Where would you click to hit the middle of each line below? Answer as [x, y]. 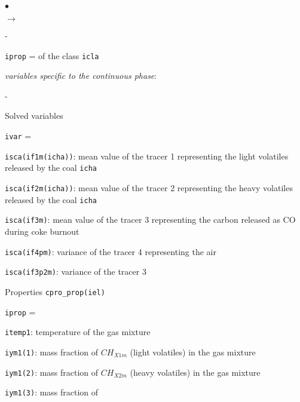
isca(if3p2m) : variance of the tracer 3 [76, 271]
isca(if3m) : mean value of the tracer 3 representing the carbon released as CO [150, 220]
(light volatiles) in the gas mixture [193, 352]
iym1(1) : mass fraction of [52, 352]
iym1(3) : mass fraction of [52, 392]
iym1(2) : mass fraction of [52, 372]
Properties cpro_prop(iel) [55, 291]
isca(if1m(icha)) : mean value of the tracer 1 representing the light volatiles [147, 156]
